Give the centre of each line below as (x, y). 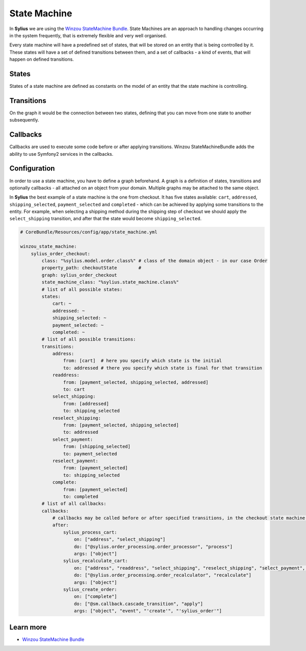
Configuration (32, 168)
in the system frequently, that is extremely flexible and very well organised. (88, 35)
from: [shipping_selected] (97, 447)
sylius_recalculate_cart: (95, 561)
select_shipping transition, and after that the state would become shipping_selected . (106, 219)
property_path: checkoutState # (91, 268)
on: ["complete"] (96, 597)
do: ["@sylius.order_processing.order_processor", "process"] (154, 547)
